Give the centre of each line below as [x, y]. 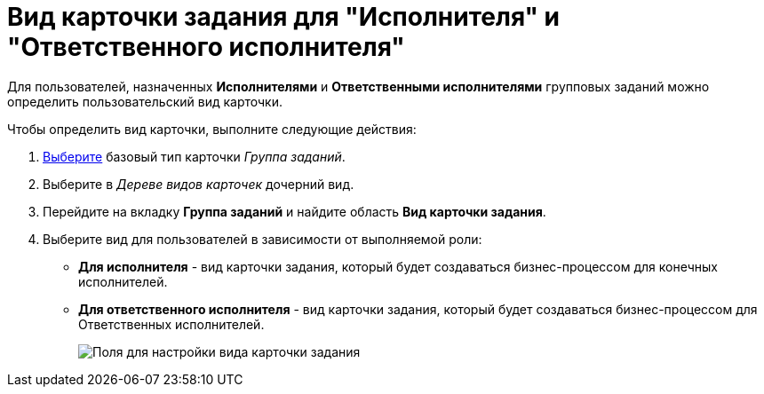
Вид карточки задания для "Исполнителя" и [283, 17]
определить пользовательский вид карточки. [145, 101]
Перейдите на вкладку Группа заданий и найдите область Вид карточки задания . [294, 211]
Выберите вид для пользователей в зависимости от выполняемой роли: [263, 239]
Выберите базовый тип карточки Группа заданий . [194, 156]
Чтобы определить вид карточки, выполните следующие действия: [212, 129]
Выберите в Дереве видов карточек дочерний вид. [199, 184]
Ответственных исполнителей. [171, 324]
